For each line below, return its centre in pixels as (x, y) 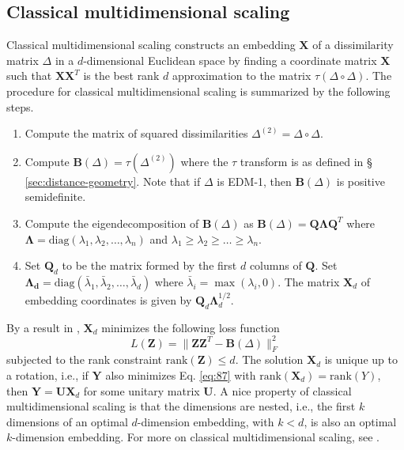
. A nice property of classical (282, 390)
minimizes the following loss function (191, 327)
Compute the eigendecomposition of (112, 223)
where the (204, 161)
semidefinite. (55, 197)
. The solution (269, 359)
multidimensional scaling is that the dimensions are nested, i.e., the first (181, 406)
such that (29, 76)
